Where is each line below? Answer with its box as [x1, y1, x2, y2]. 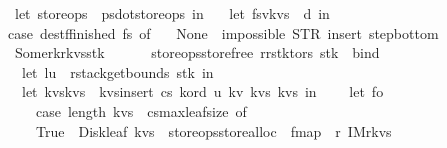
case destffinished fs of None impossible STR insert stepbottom [7, 22, 439, 43]
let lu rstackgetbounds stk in [21, 61, 214, 82]
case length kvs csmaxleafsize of [35, 100, 247, 121]
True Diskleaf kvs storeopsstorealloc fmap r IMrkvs [35, 120, 392, 141]
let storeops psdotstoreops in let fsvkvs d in [14, 3, 330, 23]
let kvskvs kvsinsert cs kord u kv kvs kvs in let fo [21, 81, 384, 102]
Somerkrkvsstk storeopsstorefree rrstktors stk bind [14, 42, 380, 63]
